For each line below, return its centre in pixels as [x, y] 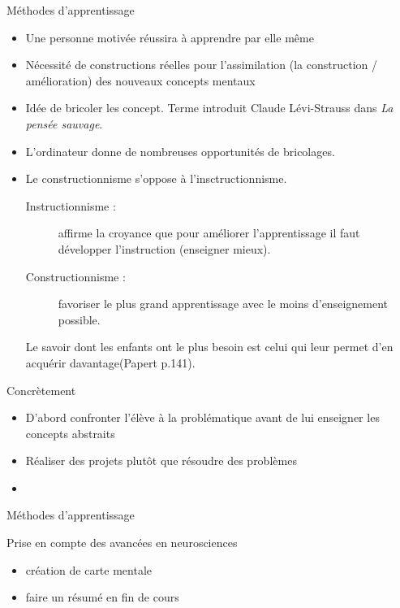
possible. [79, 319]
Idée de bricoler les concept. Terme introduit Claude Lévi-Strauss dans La [209, 108]
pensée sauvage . [64, 123]
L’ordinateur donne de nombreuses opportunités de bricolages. [180, 151]
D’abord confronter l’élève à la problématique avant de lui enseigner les [202, 417]
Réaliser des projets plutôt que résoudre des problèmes [161, 460]
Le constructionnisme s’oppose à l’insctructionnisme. [156, 178]
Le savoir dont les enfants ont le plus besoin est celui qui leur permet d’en [209, 347]
